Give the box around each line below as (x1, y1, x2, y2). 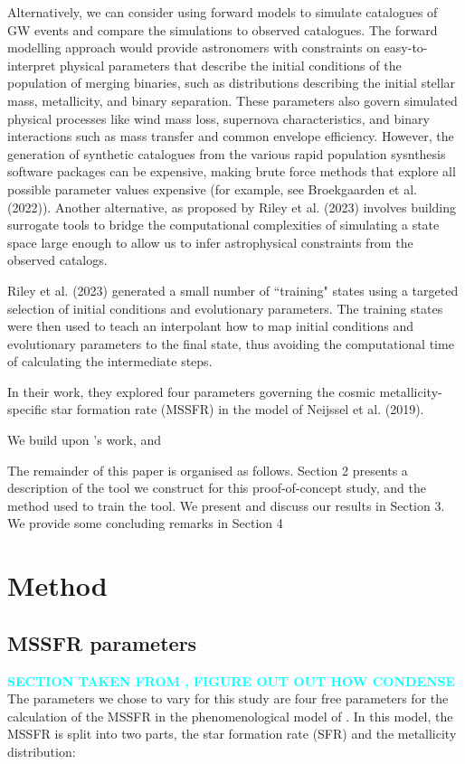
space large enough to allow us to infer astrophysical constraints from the (7, 232, 413, 251)
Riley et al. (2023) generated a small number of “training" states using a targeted (7, 280, 459, 299)
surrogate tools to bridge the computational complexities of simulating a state (7, 215, 440, 234)
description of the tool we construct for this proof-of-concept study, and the (7, 478, 426, 497)
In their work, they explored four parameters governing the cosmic (7, 382, 375, 401)
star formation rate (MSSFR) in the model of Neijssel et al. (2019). (51, 400, 424, 419)
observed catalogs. (7, 250, 108, 269)
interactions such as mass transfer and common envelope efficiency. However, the (7, 127, 454, 146)
